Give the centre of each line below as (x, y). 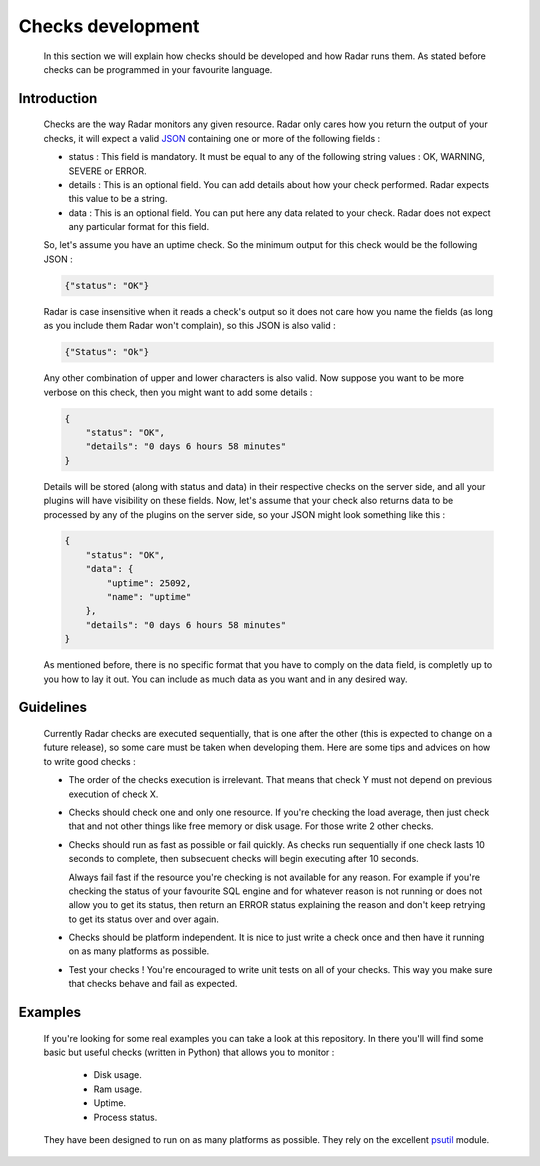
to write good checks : (89, 761)
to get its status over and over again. (144, 919)
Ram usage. (118, 1089)
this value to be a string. (118, 199)
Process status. (125, 1117)
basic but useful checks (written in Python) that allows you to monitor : (189, 1052)
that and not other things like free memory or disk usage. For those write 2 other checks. (251, 826)
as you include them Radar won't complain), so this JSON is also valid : (190, 326)
